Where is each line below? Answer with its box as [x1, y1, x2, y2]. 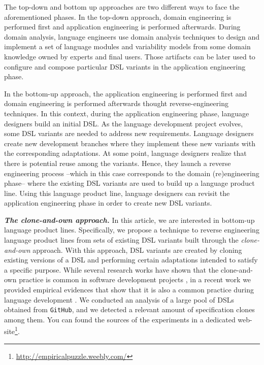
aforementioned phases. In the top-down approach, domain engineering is [4, 11, 232, 22]
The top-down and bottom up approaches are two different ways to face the [4, 2, 240, 12]
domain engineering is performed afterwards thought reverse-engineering [4, 98, 228, 109]
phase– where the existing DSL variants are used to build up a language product [4, 178, 255, 188]
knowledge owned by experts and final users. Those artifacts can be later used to [4, 51, 255, 61]
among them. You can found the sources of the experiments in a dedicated [4, 314, 236, 324]
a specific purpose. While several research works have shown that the [4, 264, 219, 275]
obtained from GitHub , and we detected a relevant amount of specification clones [4, 304, 255, 315]
